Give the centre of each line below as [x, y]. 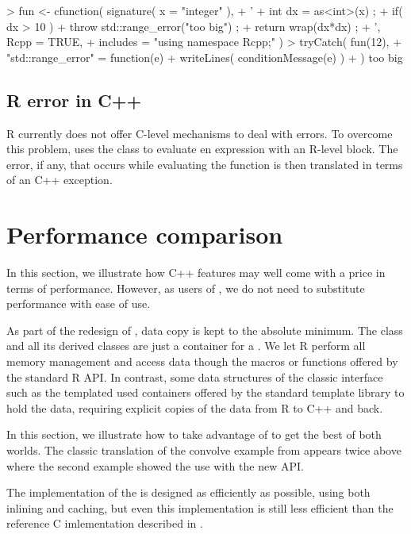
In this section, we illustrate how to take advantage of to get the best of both [194, 434]
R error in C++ [74, 100]
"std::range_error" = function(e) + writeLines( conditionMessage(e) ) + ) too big [205, 57]
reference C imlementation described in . [105, 523]
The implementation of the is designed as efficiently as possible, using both [188, 492]
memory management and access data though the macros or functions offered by [202, 361]
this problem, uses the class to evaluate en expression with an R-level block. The [202, 149]
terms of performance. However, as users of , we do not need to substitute [186, 288]
